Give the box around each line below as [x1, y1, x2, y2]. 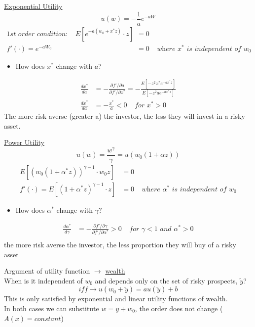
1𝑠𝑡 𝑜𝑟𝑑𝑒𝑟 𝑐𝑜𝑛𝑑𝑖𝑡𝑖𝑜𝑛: [6, 30, 68, 38]
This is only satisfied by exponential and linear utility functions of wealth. [4, 293, 228, 304]
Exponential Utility [4, 1, 63, 11]
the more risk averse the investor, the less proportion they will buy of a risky [4, 239, 236, 250]
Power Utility [4, 137, 44, 147]
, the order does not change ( [135, 303, 223, 314]
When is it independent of [4, 275, 83, 285]
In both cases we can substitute [4, 303, 99, 314]
